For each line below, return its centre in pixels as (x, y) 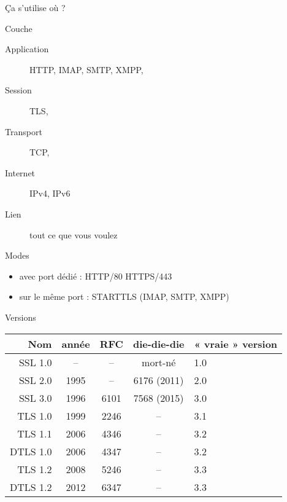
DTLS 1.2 (31, 487)
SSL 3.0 (35, 398)
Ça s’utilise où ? (35, 7)
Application (27, 49)
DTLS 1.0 (31, 451)
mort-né (159, 362)
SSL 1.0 (35, 362)
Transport (24, 131)
